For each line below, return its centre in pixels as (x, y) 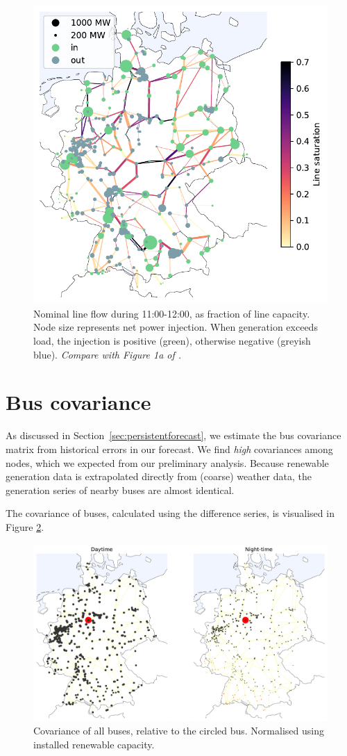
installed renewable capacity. (94, 745)
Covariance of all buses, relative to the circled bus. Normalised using (179, 731)
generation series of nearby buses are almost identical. (120, 490)
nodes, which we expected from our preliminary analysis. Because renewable (167, 462)
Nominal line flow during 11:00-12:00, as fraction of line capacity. (172, 313)
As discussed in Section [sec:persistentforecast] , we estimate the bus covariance (173, 435)
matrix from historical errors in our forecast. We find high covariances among (169, 449)
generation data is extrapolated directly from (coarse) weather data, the (159, 476)
